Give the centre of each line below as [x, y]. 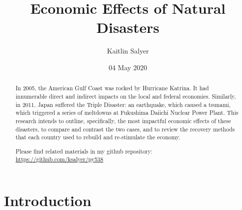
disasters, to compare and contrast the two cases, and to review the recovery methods [125, 129]
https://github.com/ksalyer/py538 [60, 159]
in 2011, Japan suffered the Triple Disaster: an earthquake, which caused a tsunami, [123, 104]
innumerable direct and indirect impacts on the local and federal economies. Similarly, [126, 96]
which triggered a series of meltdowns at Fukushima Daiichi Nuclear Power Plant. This [127, 113]
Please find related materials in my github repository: [84, 151]
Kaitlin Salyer [128, 51]
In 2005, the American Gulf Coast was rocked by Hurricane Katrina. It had [112, 88]
